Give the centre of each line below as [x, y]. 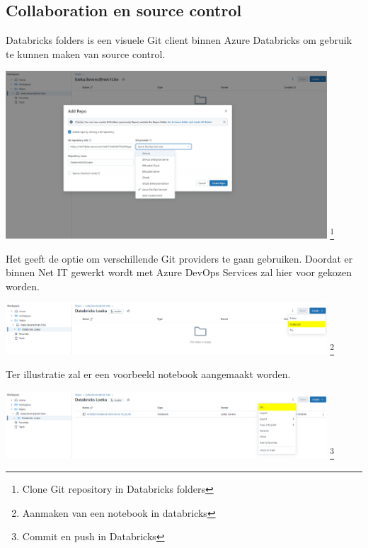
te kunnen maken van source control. [86, 53]
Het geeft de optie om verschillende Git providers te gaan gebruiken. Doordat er [179, 258]
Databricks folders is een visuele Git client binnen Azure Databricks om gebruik [179, 40]
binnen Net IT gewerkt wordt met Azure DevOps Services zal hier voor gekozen [179, 272]
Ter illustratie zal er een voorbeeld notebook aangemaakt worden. [148, 374]
